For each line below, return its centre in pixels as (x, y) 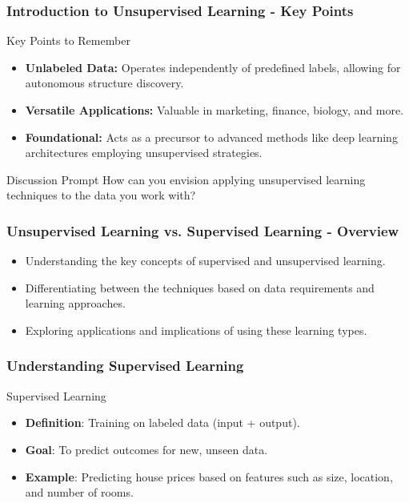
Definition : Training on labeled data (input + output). (162, 423)
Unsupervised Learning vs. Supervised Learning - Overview (203, 230)
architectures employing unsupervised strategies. (144, 153)
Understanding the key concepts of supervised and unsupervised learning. (205, 261)
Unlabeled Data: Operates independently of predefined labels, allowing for (213, 67)
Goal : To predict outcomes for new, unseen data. (146, 449)
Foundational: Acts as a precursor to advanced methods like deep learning (211, 137)
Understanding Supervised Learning (125, 366)
